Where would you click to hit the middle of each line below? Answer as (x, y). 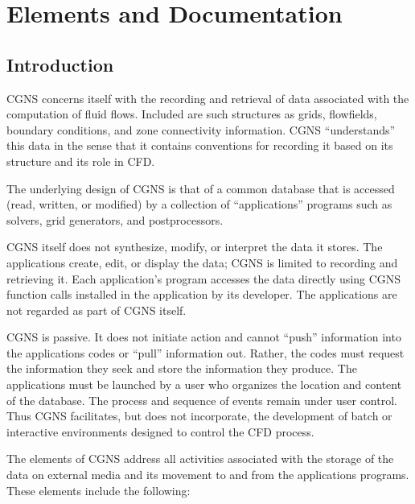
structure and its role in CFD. (81, 161)
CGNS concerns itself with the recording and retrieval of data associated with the (208, 98)
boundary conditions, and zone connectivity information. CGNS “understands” (201, 129)
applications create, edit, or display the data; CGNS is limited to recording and (202, 262)
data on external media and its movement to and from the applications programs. (208, 475)
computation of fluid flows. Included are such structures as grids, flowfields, (192, 114)
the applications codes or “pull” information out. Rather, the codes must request (205, 352)
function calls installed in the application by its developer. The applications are (202, 294)
